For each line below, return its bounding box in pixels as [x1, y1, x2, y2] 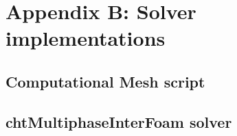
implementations [5, 24, 166, 52]
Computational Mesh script [5, 70, 205, 92]
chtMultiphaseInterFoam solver [5, 111, 232, 132]
